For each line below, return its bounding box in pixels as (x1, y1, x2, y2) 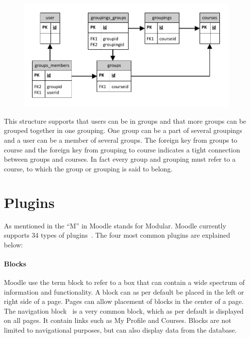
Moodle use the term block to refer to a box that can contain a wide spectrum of (4, 277, 245, 287)
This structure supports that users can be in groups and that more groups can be (4, 115, 247, 126)
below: (4, 239, 23, 249)
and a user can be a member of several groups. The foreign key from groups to (4, 135, 237, 145)
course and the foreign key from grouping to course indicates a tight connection (4, 144, 240, 154)
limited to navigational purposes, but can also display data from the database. (4, 325, 237, 335)
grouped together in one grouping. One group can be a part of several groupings (4, 125, 242, 135)
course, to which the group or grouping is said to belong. (4, 163, 173, 173)
